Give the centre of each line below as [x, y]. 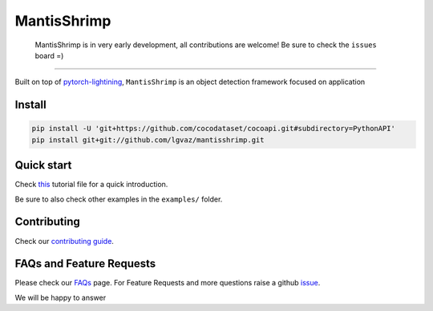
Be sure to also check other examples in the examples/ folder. [119, 199]
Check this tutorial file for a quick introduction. [91, 185]
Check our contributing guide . [64, 241]
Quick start [43, 165]
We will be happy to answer [61, 297]
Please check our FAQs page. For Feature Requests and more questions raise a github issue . [168, 283]
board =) [49, 55]
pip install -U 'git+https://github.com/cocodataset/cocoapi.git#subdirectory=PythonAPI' [214, 129]
